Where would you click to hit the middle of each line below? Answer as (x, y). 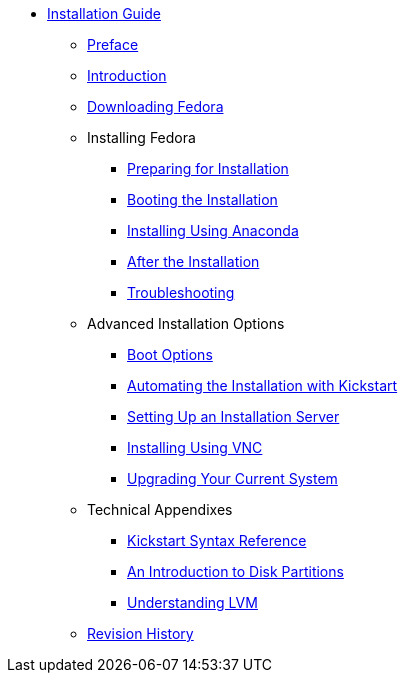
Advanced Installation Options (186, 323)
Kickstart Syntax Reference (217, 540)
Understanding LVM (192, 602)
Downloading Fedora (155, 106)
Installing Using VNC (195, 447)
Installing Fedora (141, 137)
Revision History (140, 633)
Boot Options (170, 354)
